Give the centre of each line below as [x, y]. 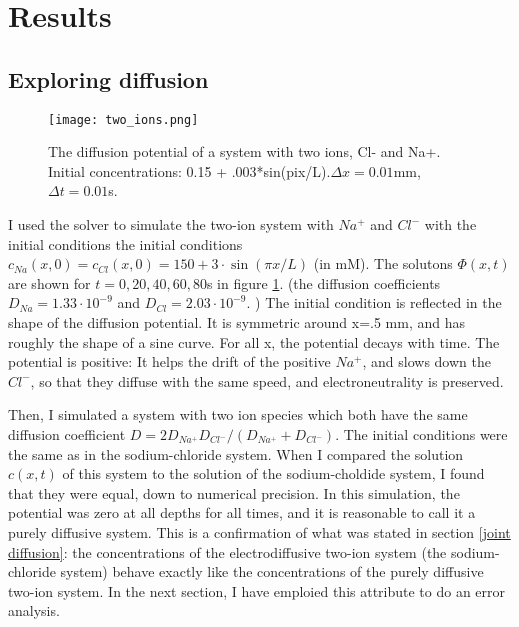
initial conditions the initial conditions [125, 243]
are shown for [49, 282]
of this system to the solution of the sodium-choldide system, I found [273, 473]
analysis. [34, 610]
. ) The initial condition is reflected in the [374, 302]
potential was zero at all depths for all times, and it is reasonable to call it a [242, 512]
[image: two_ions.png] [123, 119]
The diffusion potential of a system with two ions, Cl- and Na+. [244, 151]
